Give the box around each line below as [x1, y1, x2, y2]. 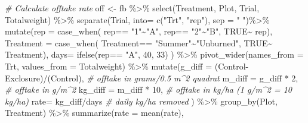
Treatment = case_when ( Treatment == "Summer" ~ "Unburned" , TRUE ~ [5, 36, 273, 49]
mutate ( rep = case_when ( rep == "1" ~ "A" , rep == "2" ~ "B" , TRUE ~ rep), [5, 25, 273, 37]
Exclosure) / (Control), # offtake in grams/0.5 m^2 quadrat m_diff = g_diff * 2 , [5, 71, 298, 84]
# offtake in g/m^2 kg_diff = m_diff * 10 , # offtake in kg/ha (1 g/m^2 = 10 [5, 83, 292, 96]
